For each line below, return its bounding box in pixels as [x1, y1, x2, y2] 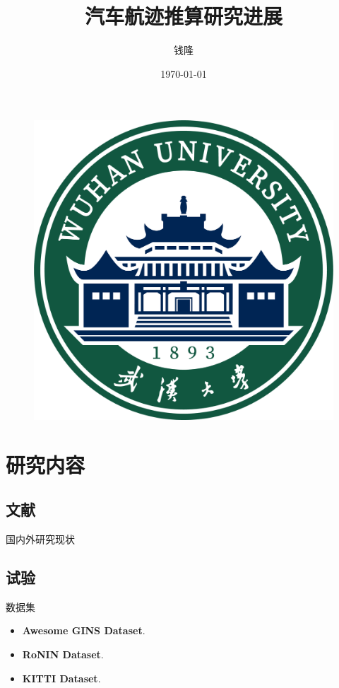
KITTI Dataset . [22, 670, 101, 685]
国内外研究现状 [6, 532, 75, 547]
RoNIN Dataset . [22, 647, 104, 662]
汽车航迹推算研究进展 [84, 1, 282, 30]
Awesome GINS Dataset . [22, 623, 145, 638]
